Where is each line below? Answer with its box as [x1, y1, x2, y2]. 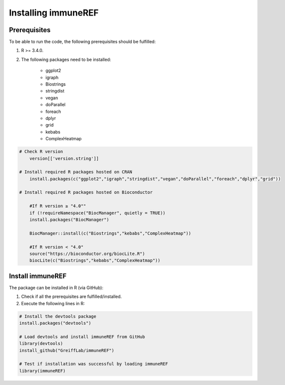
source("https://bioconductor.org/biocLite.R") [29, 251, 145, 257]
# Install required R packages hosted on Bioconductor [19, 190, 153, 195]
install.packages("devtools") [19, 320, 91, 326]
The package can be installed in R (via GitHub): [9, 285, 104, 291]
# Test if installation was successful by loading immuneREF [19, 361, 168, 367]
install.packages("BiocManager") [29, 217, 109, 222]
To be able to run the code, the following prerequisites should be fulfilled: [9, 39, 156, 45]
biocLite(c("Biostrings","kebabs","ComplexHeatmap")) [29, 258, 160, 263]
